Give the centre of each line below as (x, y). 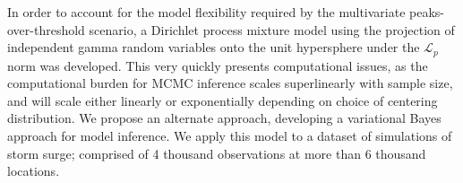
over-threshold (46, 29)
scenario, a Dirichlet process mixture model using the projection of (272, 29)
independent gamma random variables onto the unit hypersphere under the (214, 47)
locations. (34, 171)
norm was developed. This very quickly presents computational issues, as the (218, 65)
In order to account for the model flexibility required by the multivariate (206, 12)
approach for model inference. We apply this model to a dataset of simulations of (230, 136)
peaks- (427, 12)
